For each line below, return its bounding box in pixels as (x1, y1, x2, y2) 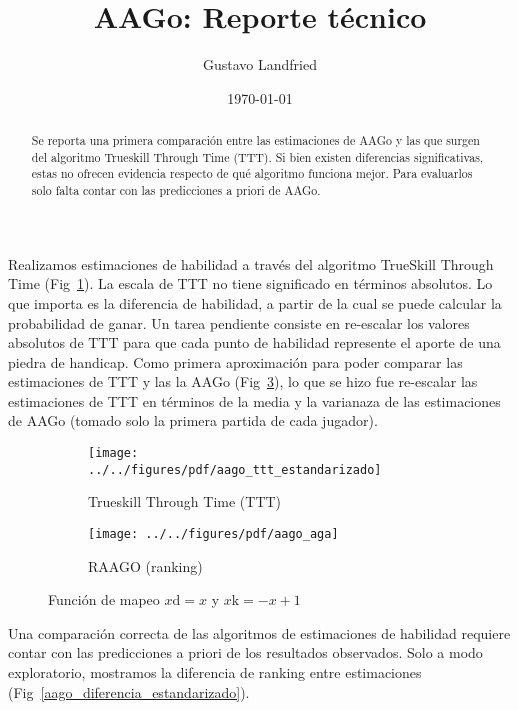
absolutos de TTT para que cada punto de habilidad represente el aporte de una (8, 332, 501, 353)
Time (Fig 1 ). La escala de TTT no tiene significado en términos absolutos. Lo (8, 273, 493, 294)
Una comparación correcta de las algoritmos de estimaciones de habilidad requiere (8, 622, 511, 643)
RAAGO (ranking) (88, 555, 203, 576)
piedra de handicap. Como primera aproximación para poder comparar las (8, 351, 463, 372)
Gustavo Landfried (203, 54, 317, 75)
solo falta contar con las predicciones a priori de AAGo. (31, 182, 321, 199)
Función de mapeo (48, 589, 160, 610)
